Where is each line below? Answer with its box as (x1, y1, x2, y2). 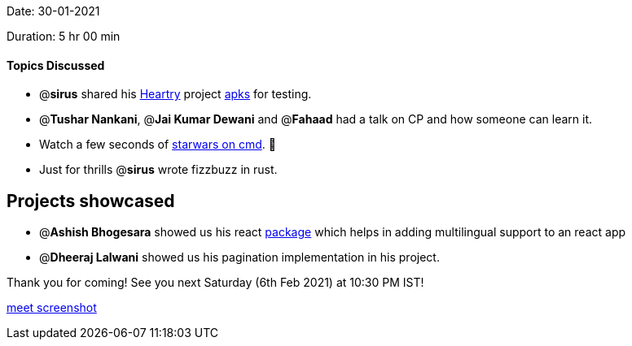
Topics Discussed (7, 58, 105, 72)
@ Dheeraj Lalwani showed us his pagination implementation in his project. (39, 250, 440, 265)
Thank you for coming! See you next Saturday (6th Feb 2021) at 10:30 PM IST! (7, 275, 424, 290)
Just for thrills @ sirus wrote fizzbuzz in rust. (39, 162, 278, 177)
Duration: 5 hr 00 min (7, 29, 121, 43)
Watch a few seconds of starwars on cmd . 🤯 (39, 137, 276, 152)
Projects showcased (7, 190, 175, 211)
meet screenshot (7, 301, 97, 315)
